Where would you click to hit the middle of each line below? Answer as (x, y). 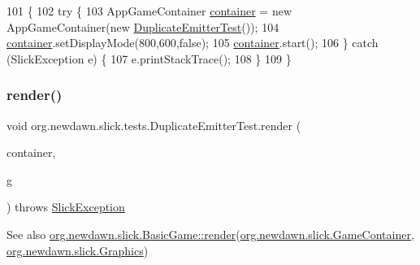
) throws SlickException (66, 207)
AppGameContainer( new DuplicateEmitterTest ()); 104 (143, 26)
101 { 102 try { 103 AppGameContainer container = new (149, 11)
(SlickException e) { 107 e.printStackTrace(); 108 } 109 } (149, 58)
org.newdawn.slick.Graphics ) (78, 250)
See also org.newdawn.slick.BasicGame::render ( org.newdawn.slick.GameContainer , (210, 234)
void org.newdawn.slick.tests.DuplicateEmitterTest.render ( (154, 125)
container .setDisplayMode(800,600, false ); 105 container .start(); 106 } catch (193, 43)
